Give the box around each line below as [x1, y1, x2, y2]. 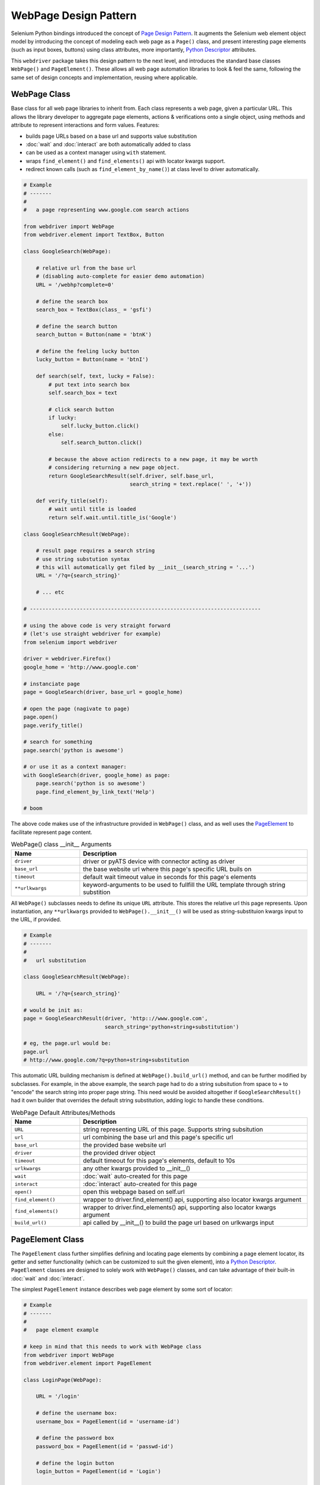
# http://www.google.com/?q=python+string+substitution [23, 1057, 190, 1063]
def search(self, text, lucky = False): [36, 373, 155, 380]
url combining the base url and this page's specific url [83, 1133, 233, 1142]
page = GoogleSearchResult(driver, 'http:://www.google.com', [23, 1015, 208, 1022]
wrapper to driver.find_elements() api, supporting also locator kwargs [83, 1203, 277, 1212]
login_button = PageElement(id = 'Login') [36, 1468, 161, 1474]
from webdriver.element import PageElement [23, 1360, 152, 1366]
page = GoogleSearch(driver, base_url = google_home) [23, 688, 183, 695]
